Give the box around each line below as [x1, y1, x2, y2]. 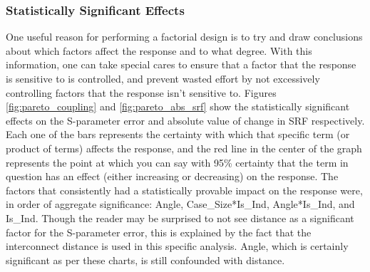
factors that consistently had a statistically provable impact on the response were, [6, 182, 363, 197]
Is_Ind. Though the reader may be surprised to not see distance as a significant [6, 210, 354, 225]
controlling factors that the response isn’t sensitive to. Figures [6, 85, 277, 100]
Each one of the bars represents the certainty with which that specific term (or [6, 127, 350, 142]
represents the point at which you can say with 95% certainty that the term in [6, 155, 349, 169]
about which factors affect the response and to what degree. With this [6, 43, 312, 58]
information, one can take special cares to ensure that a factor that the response [6, 57, 356, 72]
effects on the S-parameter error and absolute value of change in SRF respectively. [6, 113, 365, 127]
